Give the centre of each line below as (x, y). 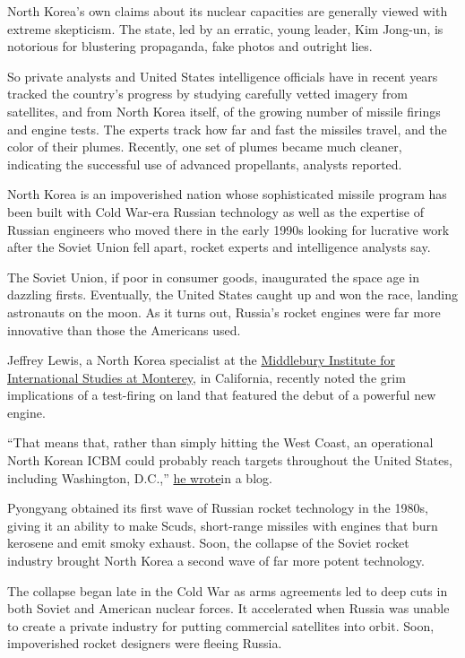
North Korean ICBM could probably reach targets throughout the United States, (230, 460)
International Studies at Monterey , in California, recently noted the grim (207, 377)
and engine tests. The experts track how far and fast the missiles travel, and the (227, 129)
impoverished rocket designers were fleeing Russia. (145, 643)
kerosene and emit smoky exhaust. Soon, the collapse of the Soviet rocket (208, 543)
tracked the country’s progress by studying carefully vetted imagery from (208, 94)
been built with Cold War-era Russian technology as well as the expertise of (216, 211)
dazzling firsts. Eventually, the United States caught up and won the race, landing (232, 294)
